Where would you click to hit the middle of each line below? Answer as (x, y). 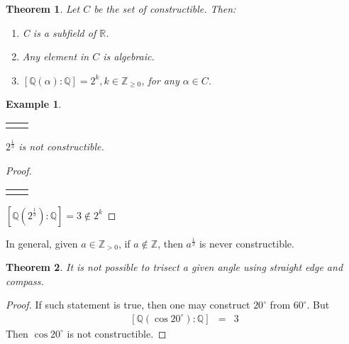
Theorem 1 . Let (43, 9)
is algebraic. (129, 56)
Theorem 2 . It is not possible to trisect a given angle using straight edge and (174, 267)
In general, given (42, 243)
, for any (160, 80)
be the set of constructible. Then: (165, 9)
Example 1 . (34, 104)
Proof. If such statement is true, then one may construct (128, 305)
